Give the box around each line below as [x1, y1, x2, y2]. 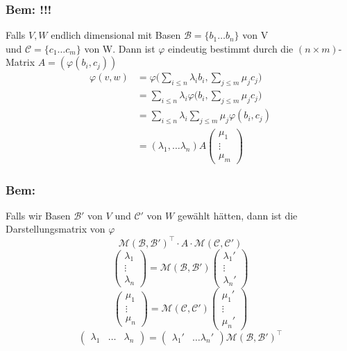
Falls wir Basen [6, 208, 71, 222]
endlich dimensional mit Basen [51, 28, 181, 42]
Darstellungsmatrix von [6, 222, 105, 236]
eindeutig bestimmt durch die [168, 41, 294, 55]
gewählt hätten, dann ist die [177, 208, 298, 222]
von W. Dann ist [84, 41, 155, 55]
